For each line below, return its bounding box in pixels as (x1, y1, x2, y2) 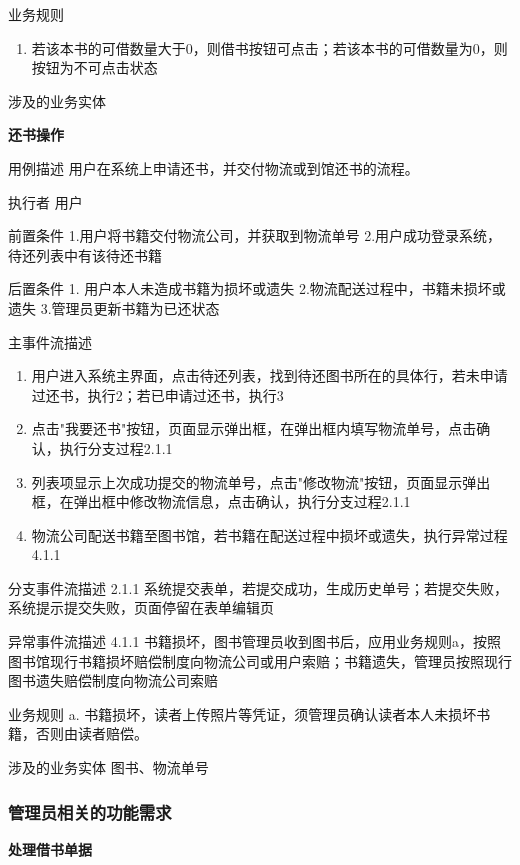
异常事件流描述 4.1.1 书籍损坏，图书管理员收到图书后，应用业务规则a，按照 (8, 631, 502, 652)
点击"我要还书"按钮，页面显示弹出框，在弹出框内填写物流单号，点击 (31, 418, 477, 439)
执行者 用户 (8, 191, 83, 212)
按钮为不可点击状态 (31, 57, 158, 78)
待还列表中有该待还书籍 (8, 244, 162, 265)
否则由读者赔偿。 (35, 723, 148, 744)
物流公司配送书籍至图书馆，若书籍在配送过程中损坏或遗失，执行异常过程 (31, 524, 508, 545)
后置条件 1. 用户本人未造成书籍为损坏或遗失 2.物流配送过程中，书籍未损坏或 (8, 278, 506, 299)
